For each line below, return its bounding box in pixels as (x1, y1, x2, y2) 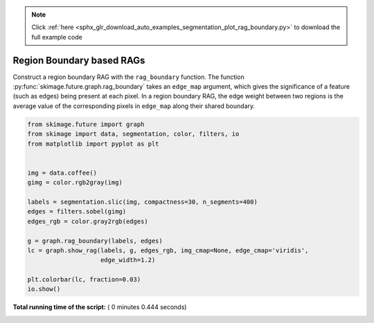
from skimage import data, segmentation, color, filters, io (27, 130, 240, 138)
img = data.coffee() (27, 168, 97, 177)
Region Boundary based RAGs (12, 54, 145, 66)
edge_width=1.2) (100, 256, 156, 264)
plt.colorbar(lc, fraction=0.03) (27, 276, 141, 283)
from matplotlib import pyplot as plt (27, 139, 159, 148)
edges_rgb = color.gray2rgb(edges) (27, 217, 148, 225)
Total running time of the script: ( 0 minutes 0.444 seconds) (12, 303, 187, 311)
